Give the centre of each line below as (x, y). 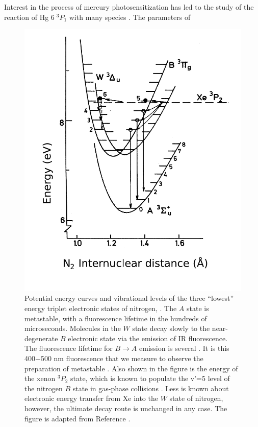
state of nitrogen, (196, 398)
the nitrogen (44, 388)
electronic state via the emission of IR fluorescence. (148, 338)
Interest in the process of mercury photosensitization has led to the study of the (129, 7)
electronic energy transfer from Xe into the (91, 398)
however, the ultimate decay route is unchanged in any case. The (126, 408)
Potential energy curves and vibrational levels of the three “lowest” (129, 298)
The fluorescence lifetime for (69, 348)
